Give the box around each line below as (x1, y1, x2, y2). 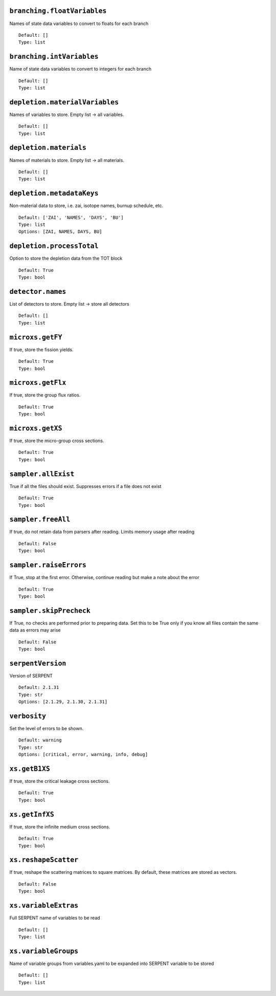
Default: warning (18, 737, 62, 743)
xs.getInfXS (9, 810, 55, 819)
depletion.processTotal (9, 242, 99, 250)
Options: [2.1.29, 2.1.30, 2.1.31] (18, 699, 108, 705)
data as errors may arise (9, 627, 61, 633)
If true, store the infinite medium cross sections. (9, 823, 110, 830)
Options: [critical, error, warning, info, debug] (18, 752, 148, 757)
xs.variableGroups (9, 947, 79, 955)
